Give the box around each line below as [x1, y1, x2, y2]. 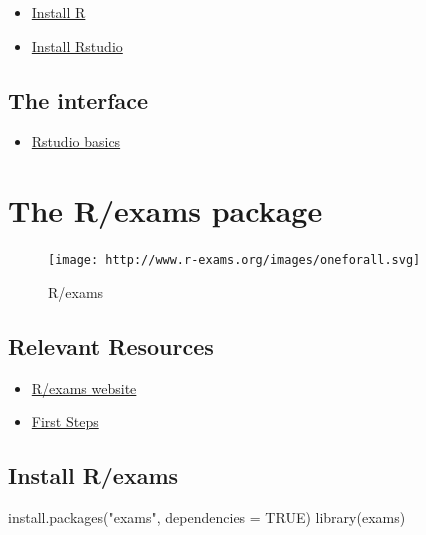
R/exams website [31, 377, 137, 398]
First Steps [31, 411, 99, 432]
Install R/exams [8, 460, 179, 491]
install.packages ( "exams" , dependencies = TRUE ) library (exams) [8, 506, 406, 527]
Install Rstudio [31, 35, 123, 56]
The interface [8, 84, 149, 115]
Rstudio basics [31, 131, 121, 152]
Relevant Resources [8, 330, 214, 361]
